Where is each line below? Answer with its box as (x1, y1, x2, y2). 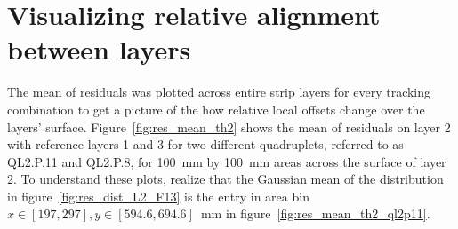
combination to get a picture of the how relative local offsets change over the (7, 99, 425, 118)
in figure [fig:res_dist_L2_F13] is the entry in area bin (7, 186, 309, 205)
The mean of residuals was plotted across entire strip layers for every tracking (7, 83, 431, 101)
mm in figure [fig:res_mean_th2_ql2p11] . (200, 204, 430, 223)
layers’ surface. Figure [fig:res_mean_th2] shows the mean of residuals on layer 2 (7, 117, 451, 136)
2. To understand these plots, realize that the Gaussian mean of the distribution (7, 170, 444, 188)
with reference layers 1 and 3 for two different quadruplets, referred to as (7, 135, 404, 154)
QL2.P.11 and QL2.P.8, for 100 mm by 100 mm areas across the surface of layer (7, 152, 446, 170)
